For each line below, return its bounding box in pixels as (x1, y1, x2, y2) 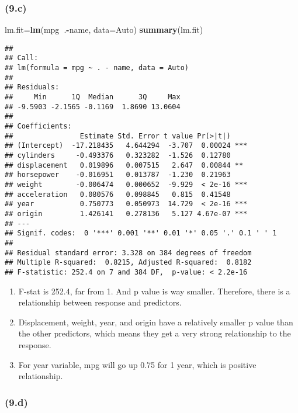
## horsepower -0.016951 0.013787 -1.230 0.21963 (5, 171, 231, 179)
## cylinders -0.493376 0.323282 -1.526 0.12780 (5, 151, 231, 160)
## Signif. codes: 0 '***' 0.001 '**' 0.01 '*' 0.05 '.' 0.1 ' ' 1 (5, 229, 277, 238)
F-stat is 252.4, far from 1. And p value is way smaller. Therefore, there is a (18, 284, 290, 297)
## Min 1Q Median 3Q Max (5, 93, 181, 102)
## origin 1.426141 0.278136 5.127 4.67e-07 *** (5, 209, 248, 218)
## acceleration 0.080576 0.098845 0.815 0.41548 (5, 190, 231, 199)
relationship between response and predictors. (18, 296, 182, 308)
